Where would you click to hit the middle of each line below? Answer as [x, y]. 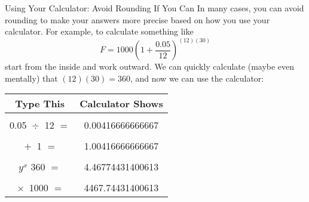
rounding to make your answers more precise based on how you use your [137, 19]
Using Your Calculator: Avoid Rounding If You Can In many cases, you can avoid [154, 8]
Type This [40, 104]
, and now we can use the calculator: [197, 78]
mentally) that [31, 78]
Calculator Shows [121, 104]
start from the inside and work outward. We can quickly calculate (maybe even [150, 66]
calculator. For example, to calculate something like [99, 31]
